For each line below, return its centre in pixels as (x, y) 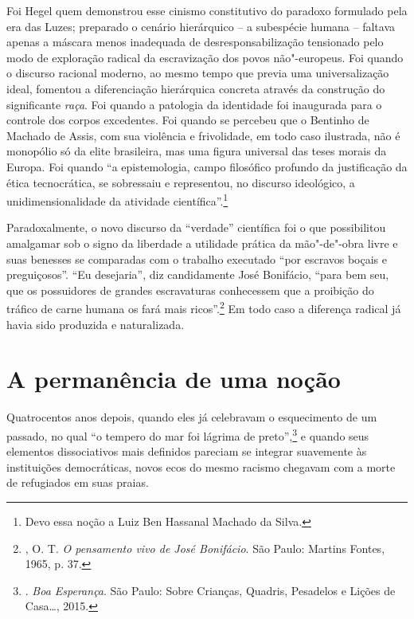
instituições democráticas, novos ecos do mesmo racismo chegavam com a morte (201, 466)
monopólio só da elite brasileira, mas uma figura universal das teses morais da (197, 151)
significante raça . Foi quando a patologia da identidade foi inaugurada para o (194, 104)
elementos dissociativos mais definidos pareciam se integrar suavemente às (187, 451)
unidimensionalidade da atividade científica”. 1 (117, 200)
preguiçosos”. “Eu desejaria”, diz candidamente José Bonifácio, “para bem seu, (198, 274)
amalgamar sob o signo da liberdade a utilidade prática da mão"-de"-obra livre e (202, 243)
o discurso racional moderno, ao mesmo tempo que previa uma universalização (198, 73)
